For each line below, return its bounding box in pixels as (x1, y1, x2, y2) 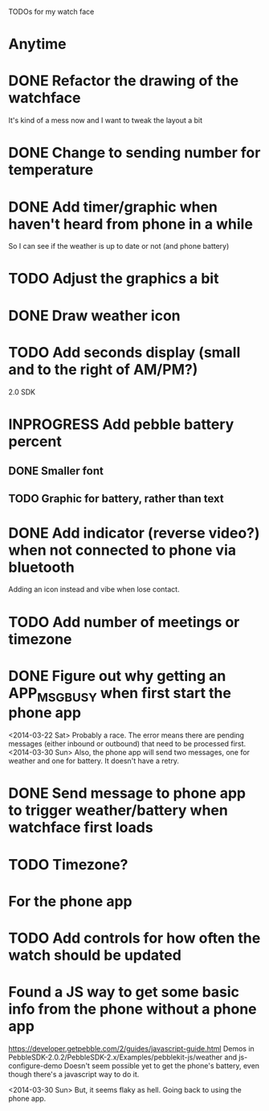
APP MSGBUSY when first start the (8, 684, 231, 705)
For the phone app (8, 892, 132, 911)
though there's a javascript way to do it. (8, 1069, 140, 1079)
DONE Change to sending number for (8, 144, 261, 162)
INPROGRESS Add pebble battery (8, 415, 234, 433)
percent (8, 432, 62, 450)
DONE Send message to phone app (8, 784, 247, 803)
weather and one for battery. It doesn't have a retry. (8, 756, 179, 766)
